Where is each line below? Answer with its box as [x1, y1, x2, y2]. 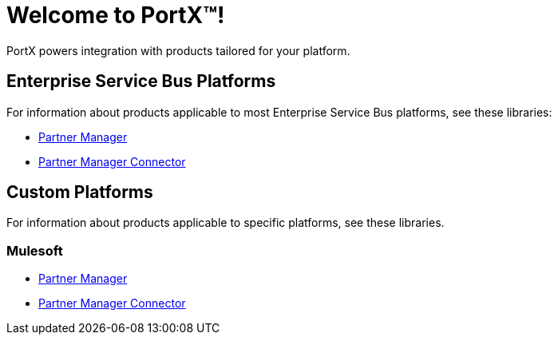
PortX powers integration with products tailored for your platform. [6, 43, 350, 57]
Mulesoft [6, 242, 63, 259]
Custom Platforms [6, 182, 153, 203]
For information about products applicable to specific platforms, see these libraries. [6, 216, 445, 230]
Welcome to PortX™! [6, 2, 225, 29]
